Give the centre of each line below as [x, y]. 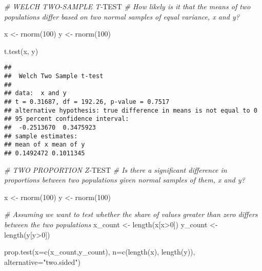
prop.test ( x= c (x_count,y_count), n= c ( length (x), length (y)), [100, 252]
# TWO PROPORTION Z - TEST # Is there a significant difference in [116, 169]
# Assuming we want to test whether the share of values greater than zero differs [131, 214]
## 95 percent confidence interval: [67, 119]
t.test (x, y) [21, 51]
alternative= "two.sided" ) [43, 261]
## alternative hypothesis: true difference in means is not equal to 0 [131, 110]
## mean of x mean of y [45, 145]
